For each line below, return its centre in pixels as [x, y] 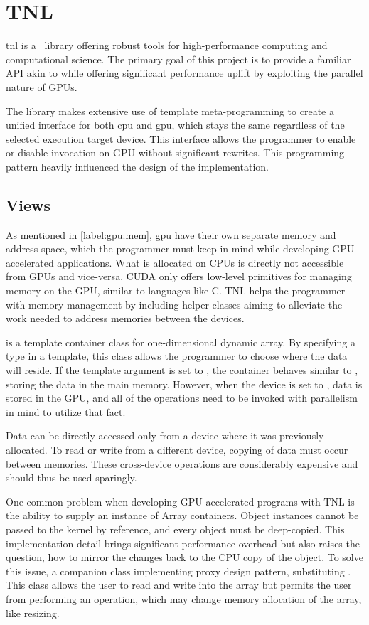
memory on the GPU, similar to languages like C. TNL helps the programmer [176, 290]
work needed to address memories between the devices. [125, 318]
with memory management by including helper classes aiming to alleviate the [174, 304]
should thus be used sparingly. [71, 477]
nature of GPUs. [42, 86]
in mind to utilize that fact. [66, 411]
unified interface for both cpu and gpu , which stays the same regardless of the [175, 125]
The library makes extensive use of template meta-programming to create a [170, 111]
